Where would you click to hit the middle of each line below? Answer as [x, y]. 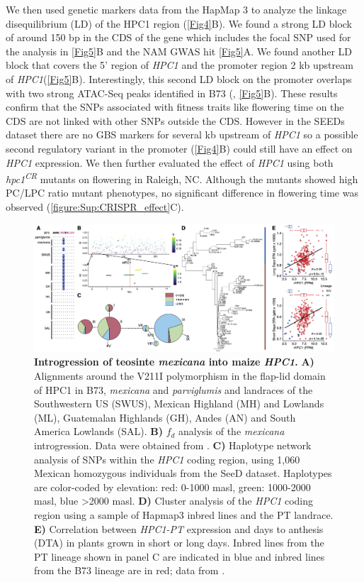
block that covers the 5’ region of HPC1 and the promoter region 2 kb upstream [180, 65]
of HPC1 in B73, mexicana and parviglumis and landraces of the [174, 389]
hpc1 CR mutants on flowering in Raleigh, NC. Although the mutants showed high [182, 178]
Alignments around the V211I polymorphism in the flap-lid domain [180, 376]
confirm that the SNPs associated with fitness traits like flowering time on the [175, 107]
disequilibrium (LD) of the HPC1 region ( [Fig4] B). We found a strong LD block [179, 23]
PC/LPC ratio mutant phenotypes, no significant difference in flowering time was [182, 193]
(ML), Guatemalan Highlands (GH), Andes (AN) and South [165, 417]
